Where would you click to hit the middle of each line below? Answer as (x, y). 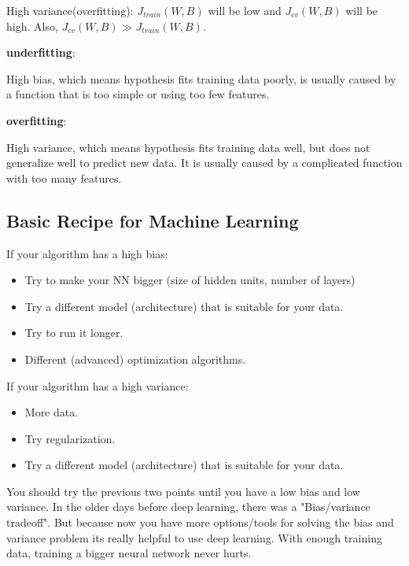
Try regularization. (70, 438)
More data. (52, 412)
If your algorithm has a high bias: (87, 253)
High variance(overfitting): (70, 10)
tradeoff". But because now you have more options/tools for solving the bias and (200, 522)
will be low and (245, 10)
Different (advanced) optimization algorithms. (135, 359)
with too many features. (64, 178)
